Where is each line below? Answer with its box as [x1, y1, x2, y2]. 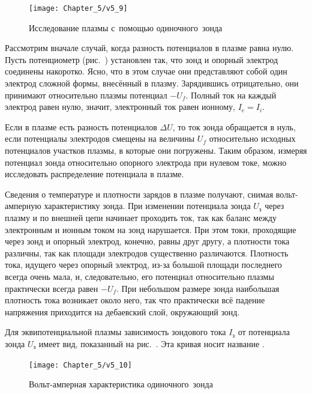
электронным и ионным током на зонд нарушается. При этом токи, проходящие [5, 223, 296, 235]
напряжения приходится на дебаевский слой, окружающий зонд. [5, 305, 240, 318]
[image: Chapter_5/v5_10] [29, 360, 132, 369]
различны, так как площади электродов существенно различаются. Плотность [5, 246, 289, 259]
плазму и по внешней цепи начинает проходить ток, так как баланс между [5, 211, 277, 223]
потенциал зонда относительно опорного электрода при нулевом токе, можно [5, 156, 287, 168]
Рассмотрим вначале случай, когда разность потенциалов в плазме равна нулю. [5, 41, 294, 54]
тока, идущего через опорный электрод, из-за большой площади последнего [5, 258, 282, 271]
